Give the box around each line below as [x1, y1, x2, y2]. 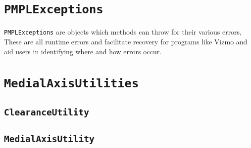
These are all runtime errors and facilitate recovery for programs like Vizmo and [4, 36, 248, 46]
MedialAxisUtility [4, 134, 95, 145]
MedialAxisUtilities [4, 76, 139, 91]
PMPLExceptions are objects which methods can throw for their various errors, [4, 27, 242, 37]
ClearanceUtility [4, 107, 89, 117]
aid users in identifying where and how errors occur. [4, 46, 162, 56]
